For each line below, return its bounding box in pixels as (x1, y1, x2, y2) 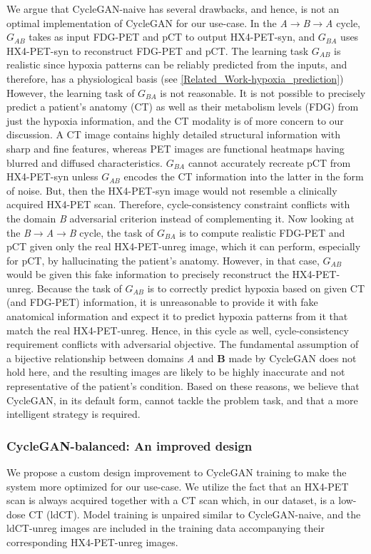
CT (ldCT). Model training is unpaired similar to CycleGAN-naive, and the (29, 506, 361, 521)
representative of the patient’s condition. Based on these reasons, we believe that (6, 379, 360, 394)
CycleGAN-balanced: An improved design (6, 436, 253, 454)
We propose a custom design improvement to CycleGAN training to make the (6, 465, 347, 480)
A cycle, (325, 15, 361, 30)
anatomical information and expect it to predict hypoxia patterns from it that (6, 309, 348, 324)
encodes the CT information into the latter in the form (123, 169, 364, 184)
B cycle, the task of (68, 225, 154, 240)
